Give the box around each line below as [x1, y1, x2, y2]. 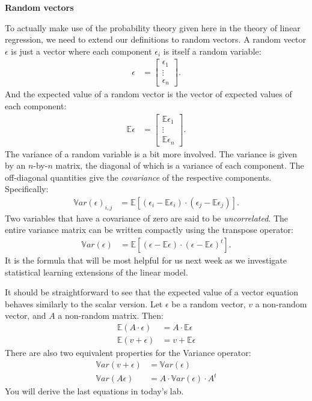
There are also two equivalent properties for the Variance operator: [5, 346, 251, 359]
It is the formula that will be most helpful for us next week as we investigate [5, 254, 287, 267]
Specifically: [5, 182, 49, 195]
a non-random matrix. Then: [58, 309, 164, 322]
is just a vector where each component [11, 44, 152, 57]
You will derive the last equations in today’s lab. [5, 385, 184, 397]
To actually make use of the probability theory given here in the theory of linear [5, 21, 301, 34]
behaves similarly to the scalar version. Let [5, 297, 163, 310]
